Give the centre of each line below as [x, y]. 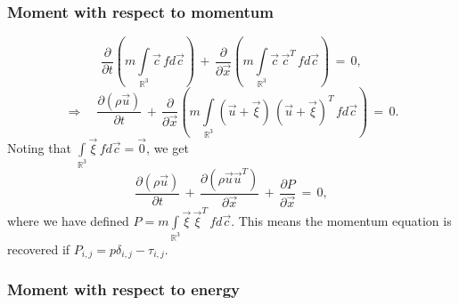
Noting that [39, 148]
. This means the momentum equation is [341, 220]
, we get [168, 148]
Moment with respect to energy [124, 289]
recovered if [39, 249]
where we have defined [68, 220]
